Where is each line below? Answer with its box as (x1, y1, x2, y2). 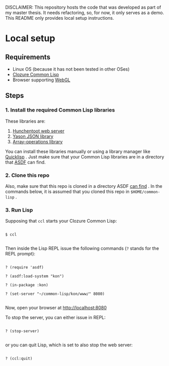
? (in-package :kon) (5, 283, 49, 288)
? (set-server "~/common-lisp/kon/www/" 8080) (5, 291, 105, 297)
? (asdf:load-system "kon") (5, 274, 65, 279)
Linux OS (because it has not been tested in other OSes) (12, 66, 130, 72)
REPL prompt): (5, 251, 35, 257)
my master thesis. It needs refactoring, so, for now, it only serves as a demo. (5, 10, 164, 16)
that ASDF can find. (5, 159, 46, 165)
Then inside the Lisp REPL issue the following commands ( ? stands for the (5, 245, 159, 251)
